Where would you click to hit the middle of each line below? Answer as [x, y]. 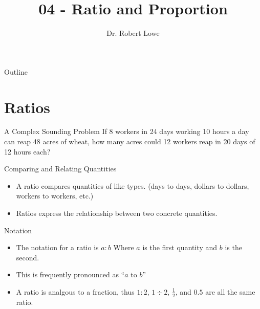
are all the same [230, 291]
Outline [16, 71]
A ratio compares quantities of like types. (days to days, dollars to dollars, [133, 185]
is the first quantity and [180, 247]
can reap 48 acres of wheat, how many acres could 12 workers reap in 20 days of [130, 141]
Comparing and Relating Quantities [60, 169]
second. [28, 257]
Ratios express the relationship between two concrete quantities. [117, 213]
